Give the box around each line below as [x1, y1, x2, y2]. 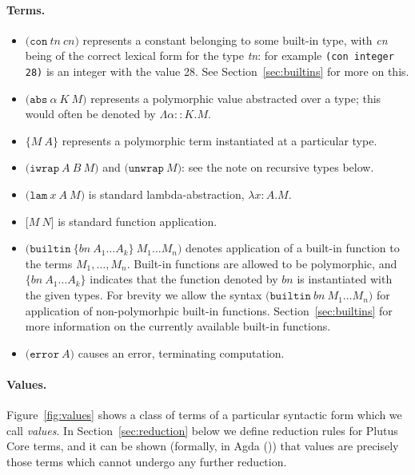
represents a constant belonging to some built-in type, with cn [82, 31, 388, 48]
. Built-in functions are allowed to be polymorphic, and [126, 255, 397, 271]
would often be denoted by [25, 105, 156, 122]
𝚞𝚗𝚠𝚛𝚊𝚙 [128, 163, 164, 175]
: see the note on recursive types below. [182, 159, 374, 176]
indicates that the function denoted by [90, 271, 278, 287]
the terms [25, 255, 73, 271]
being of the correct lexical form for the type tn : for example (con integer [25, 47, 394, 64]
